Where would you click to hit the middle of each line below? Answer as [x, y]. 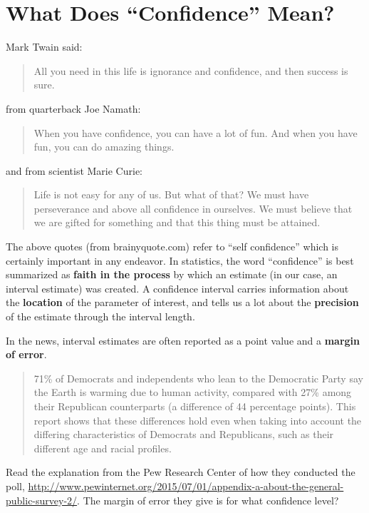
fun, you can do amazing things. [104, 147]
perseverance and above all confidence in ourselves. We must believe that [193, 208]
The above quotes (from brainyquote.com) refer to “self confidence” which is [172, 247]
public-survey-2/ [42, 500]
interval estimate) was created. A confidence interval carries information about [177, 288]
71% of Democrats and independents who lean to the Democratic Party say [198, 378]
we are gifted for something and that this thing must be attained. [177, 222]
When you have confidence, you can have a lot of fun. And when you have [196, 132]
